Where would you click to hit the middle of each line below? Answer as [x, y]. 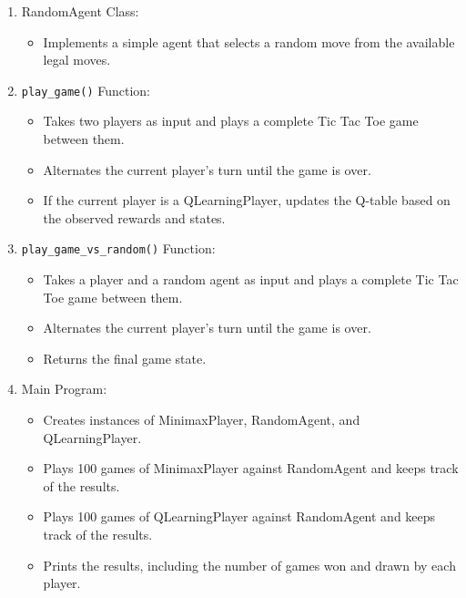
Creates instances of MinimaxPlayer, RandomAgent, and [202, 420]
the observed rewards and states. [134, 217]
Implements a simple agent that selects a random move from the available [249, 41]
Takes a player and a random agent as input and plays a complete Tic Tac [251, 279]
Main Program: [64, 389]
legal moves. [77, 60]
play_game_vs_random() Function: [118, 248]
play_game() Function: [86, 90]
